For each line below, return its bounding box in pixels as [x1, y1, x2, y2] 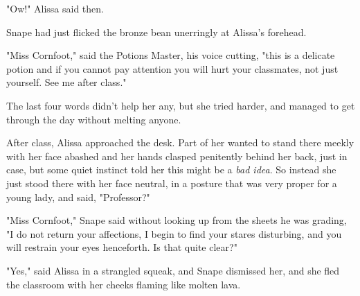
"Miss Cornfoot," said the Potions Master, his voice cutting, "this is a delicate [6, 48, 335, 62]
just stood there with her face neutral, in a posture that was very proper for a [6, 175, 337, 190]
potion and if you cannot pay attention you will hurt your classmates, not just [6, 61, 339, 76]
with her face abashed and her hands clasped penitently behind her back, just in [6, 148, 348, 163]
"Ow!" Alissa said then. [6, 1, 104, 15]
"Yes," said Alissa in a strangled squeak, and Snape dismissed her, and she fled [6, 263, 340, 277]
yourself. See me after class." [6, 75, 127, 89]
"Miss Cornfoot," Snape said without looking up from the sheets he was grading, [6, 213, 347, 227]
